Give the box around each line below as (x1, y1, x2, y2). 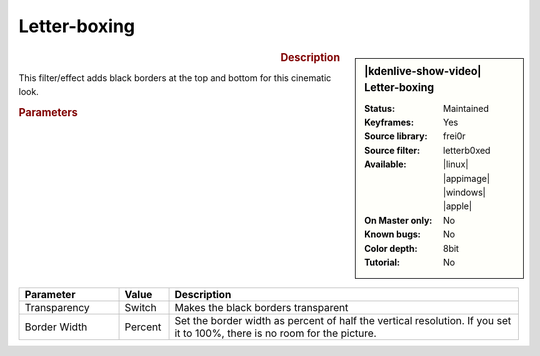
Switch (124, 301, 157, 315)
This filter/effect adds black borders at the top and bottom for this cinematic (18, 71, 332, 84)
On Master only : (364, 214, 433, 226)
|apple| (443, 200, 472, 212)
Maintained (443, 102, 490, 114)
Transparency (24, 301, 90, 315)
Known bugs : (364, 228, 422, 240)
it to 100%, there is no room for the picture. (174, 326, 377, 340)
